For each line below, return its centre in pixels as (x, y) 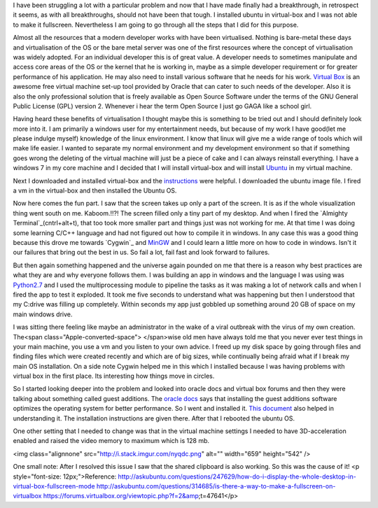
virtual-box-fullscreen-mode (54, 486)
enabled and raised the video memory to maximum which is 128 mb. (111, 441)
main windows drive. (43, 314)
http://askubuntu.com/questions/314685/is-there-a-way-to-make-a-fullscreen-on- (216, 486)
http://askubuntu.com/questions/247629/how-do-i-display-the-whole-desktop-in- (237, 477)
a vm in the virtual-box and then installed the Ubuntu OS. (95, 191)
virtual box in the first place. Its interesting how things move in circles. (114, 376)
